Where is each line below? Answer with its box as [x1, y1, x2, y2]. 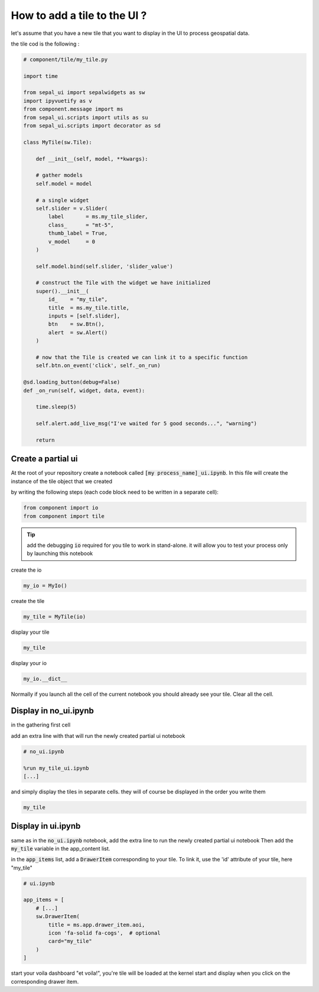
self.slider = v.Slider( [35, 205, 108, 212]
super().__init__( [35, 287, 89, 294]
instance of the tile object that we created [11, 478, 112, 485]
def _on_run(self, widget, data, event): [23, 387, 145, 394]
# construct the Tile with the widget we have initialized [35, 280, 211, 286]
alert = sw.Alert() [48, 329, 108, 336]
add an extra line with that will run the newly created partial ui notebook [11, 732, 185, 739]
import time [23, 73, 58, 79]
